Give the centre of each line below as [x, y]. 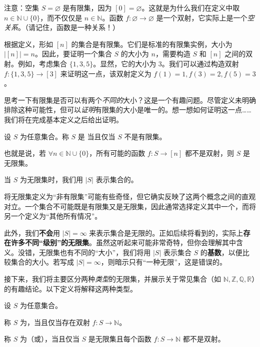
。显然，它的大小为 [125, 63]
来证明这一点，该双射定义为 [106, 73]
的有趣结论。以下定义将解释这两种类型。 [70, 288]
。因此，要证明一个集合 [73, 54]
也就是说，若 [25, 153]
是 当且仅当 [96, 136]
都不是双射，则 [210, 153]
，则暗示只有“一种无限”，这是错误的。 [163, 262]
